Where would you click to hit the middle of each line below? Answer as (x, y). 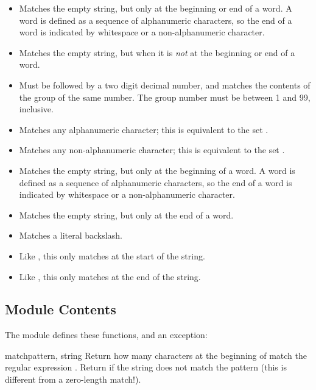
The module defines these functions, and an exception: (106, 335)
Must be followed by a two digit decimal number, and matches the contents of (165, 85)
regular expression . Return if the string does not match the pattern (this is (146, 367)
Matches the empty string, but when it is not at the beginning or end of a (157, 52)
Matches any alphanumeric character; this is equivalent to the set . (144, 129)
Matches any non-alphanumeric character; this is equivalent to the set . (152, 150)
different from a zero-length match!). (73, 379)
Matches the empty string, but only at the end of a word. (126, 215)
